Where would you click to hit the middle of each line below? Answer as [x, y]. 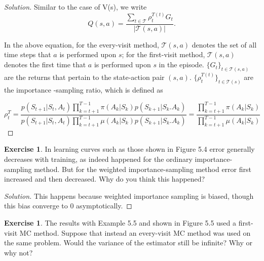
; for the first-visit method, [163, 54]
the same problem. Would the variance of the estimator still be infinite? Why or [128, 243]
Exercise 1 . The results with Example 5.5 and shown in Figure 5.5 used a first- [129, 222]
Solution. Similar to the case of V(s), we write [76, 7]
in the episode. [181, 64]
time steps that [28, 54]
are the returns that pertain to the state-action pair [84, 77]
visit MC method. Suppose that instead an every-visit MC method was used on [127, 232]
